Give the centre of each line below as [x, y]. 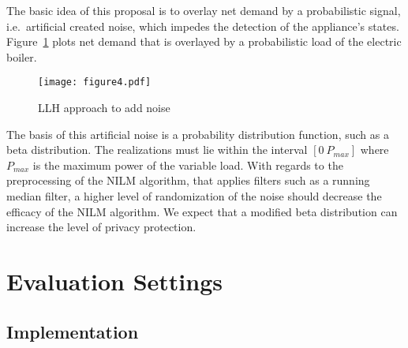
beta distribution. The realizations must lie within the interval [157, 150]
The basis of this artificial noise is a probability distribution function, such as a [198, 134]
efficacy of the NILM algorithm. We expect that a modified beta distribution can [202, 211]
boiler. [22, 56]
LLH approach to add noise [104, 108]
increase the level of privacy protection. [101, 227]
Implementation [73, 331]
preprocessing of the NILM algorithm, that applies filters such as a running [188, 180]
